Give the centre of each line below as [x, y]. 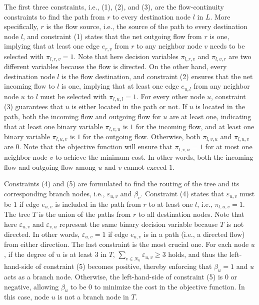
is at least [77, 254]
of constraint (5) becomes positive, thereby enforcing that [124, 266]
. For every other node [170, 96]
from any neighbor [222, 86]
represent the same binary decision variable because [139, 224]
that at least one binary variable [53, 126]
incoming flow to [29, 86]
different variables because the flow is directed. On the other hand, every [115, 66]
